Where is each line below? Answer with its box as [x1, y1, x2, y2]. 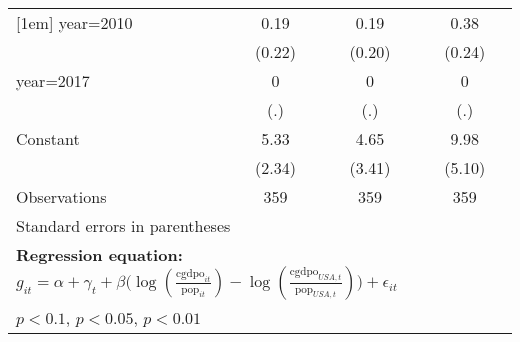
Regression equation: [16, 243, 183, 266]
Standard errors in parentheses [16, 214, 231, 237]
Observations [16, 185, 107, 208]
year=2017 [16, 69, 90, 92]
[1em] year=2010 [16, 11, 133, 34]
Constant [16, 127, 80, 150]
